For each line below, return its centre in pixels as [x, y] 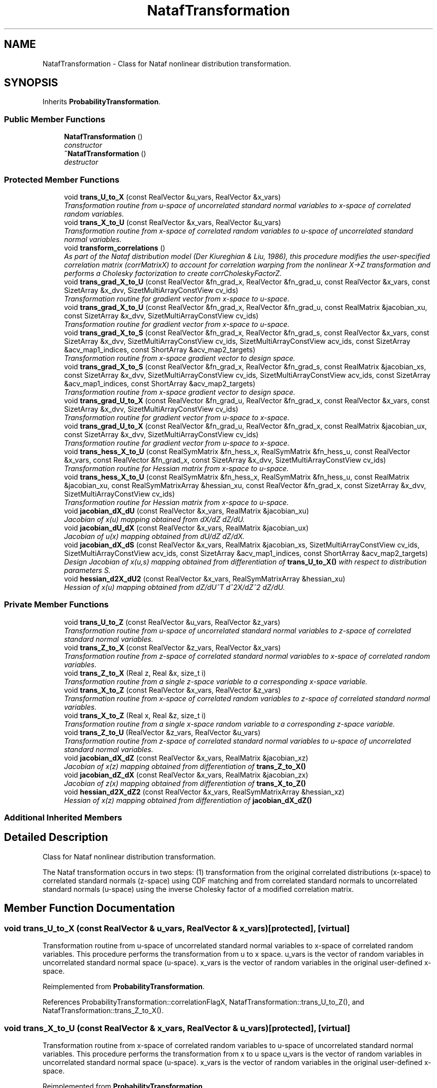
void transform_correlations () [115, 248]
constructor [83, 145]
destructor [81, 162]
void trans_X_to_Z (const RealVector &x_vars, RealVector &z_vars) [172, 690]
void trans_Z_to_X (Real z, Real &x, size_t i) [135, 673]
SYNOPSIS [31, 83]
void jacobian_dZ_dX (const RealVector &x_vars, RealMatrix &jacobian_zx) [186, 775]
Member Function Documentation [90, 908]
